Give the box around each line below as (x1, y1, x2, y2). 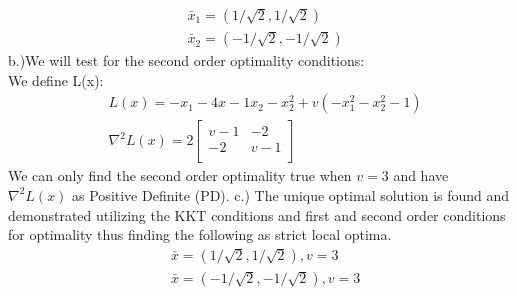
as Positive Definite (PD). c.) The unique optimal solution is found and (72, 184, 510, 205)
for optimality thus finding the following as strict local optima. (8, 224, 392, 245)
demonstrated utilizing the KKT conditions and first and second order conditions (8, 204, 506, 225)
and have (393, 165, 449, 186)
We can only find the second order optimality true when (8, 165, 352, 186)
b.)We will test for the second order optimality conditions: (8, 50, 365, 71)
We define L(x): (8, 69, 104, 90)
